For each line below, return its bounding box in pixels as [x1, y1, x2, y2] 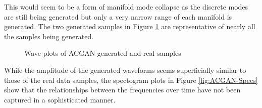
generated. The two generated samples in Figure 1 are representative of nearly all [4, 21, 255, 32]
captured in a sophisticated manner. [4, 94, 116, 104]
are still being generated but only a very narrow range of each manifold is [4, 11, 232, 22]
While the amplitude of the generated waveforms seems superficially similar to [4, 64, 246, 75]
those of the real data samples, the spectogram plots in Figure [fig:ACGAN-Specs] [4, 74, 258, 85]
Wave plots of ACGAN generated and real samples [24, 48, 181, 58]
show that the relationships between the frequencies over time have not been [4, 84, 241, 95]
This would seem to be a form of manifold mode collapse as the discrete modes [4, 2, 248, 12]
